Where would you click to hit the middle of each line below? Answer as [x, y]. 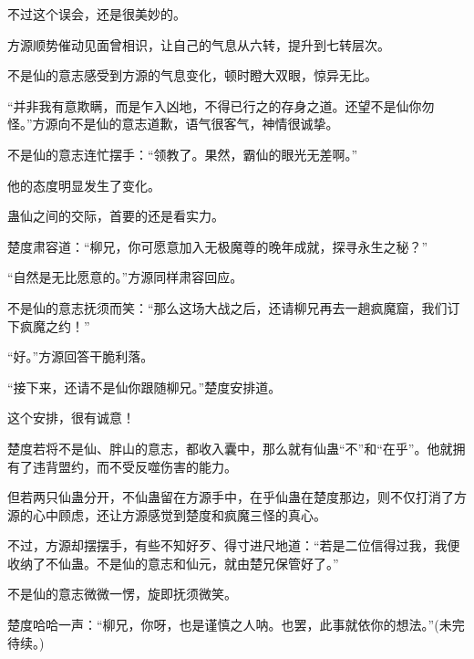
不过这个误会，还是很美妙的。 [97, 14]
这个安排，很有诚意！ [71, 418]
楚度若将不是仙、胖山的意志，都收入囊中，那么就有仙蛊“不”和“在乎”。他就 [230, 448]
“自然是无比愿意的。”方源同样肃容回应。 [125, 277]
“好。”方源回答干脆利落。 [81, 356]
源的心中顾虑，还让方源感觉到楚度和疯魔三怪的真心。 [167, 514]
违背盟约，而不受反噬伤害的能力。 [134, 466]
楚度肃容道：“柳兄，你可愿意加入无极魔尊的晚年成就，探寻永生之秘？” [218, 246]
